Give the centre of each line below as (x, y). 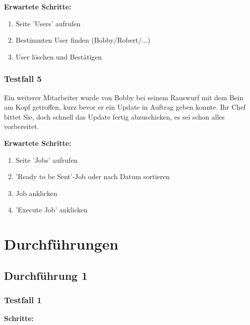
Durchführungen (61, 244)
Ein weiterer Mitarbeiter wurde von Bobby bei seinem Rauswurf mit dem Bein (124, 97)
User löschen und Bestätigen (59, 56)
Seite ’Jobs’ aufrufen (47, 160)
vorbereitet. (22, 126)
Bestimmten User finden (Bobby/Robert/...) (83, 40)
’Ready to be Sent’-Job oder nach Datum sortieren (93, 176)
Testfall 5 (23, 79)
